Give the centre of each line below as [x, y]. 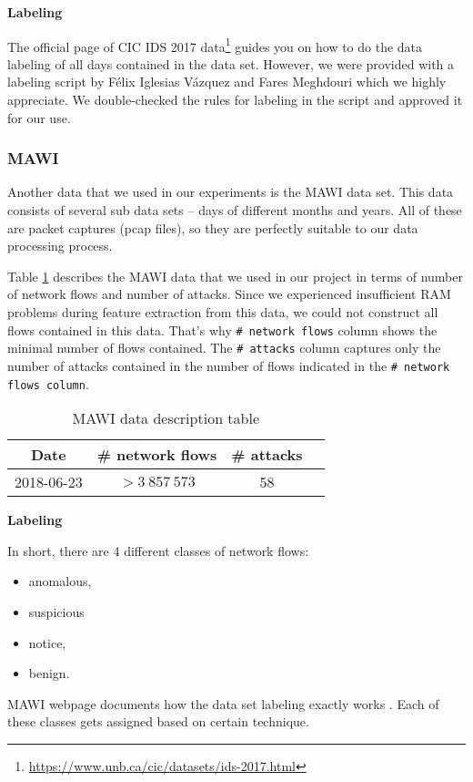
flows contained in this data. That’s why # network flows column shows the [222, 329]
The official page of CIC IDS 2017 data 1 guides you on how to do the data [215, 45]
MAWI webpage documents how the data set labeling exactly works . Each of [223, 703]
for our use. [39, 117]
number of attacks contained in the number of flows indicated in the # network [229, 365]
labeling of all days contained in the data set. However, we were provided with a [231, 63]
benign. [49, 673]
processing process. [60, 246]
